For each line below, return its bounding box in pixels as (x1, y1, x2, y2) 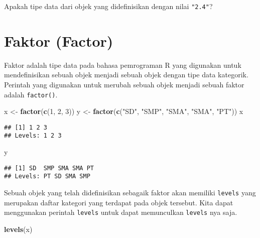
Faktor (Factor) (4, 30, 113, 51)
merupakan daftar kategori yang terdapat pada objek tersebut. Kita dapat (4, 197, 233, 207)
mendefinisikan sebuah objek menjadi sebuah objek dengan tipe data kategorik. (4, 69, 248, 80)
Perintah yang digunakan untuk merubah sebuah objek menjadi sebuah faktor (4, 79, 244, 89)
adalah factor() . (4, 89, 58, 99)
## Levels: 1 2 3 (4, 132, 62, 140)
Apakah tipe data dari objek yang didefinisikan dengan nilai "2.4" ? (4, 1, 213, 11)
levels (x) (4, 223, 33, 234)
